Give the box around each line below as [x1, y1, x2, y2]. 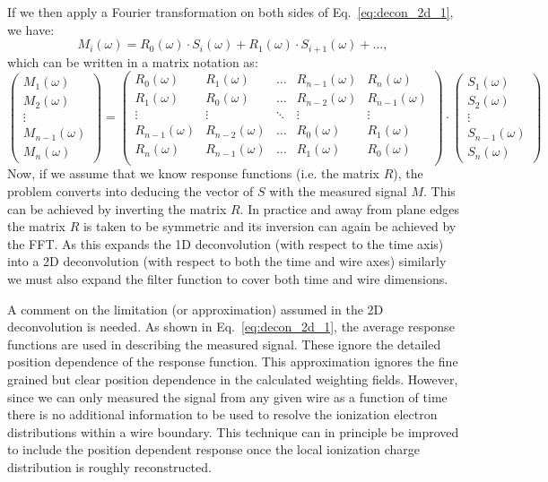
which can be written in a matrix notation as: [7, 52, 258, 71]
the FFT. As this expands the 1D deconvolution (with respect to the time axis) [7, 234, 444, 253]
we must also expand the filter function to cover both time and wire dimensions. [7, 270, 448, 288]
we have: [7, 20, 55, 39]
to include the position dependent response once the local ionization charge [7, 440, 420, 459]
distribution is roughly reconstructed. [7, 457, 212, 476]
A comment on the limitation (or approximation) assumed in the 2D [7, 299, 384, 318]
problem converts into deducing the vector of [7, 182, 254, 201]
